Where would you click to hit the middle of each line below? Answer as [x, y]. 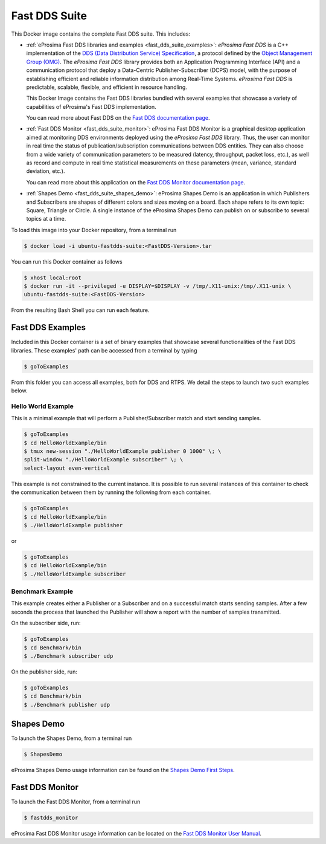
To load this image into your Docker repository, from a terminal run [94, 230]
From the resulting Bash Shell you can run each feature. [81, 310]
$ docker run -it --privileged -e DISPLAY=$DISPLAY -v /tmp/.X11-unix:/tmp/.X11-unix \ [158, 286]
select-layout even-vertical [67, 468]
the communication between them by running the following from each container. [111, 492]
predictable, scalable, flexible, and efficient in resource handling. [107, 87]
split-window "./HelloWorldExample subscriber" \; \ [104, 460]
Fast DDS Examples [49, 327]
